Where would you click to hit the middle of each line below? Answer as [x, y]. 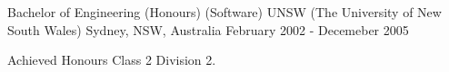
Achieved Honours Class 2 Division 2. [112, 60]
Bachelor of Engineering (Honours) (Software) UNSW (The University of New [224, 12]
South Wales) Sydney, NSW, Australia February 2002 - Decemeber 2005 [208, 29]
